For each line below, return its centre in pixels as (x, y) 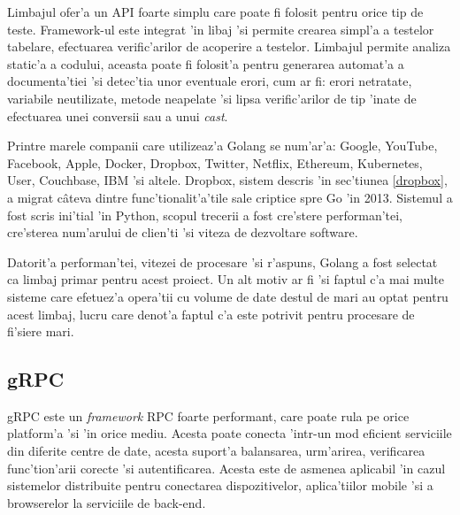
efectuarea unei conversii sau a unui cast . (118, 115)
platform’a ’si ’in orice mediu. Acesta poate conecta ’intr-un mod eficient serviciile (230, 433)
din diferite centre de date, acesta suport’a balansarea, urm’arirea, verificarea (216, 451)
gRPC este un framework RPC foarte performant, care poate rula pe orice (208, 415)
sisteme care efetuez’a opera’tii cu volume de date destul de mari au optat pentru (228, 296)
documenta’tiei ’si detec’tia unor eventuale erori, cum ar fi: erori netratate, (210, 81)
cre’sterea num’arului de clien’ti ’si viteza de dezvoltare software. (183, 232)
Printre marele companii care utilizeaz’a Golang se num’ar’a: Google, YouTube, (222, 146)
